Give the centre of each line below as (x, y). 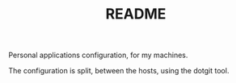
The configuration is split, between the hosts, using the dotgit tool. (119, 71)
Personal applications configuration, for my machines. (98, 55)
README (136, 14)
